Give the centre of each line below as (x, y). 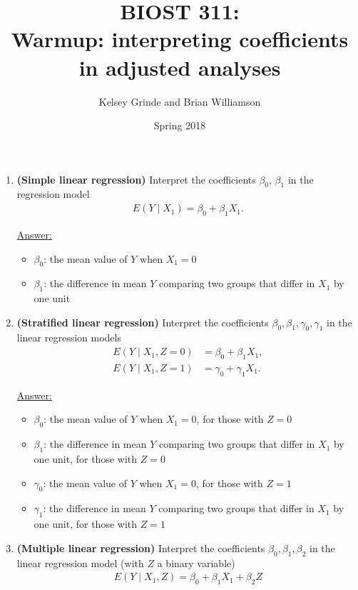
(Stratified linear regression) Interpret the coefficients (143, 322)
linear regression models (69, 337)
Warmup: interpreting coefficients (180, 39)
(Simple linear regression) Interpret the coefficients (136, 179)
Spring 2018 (180, 125)
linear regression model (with (80, 562)
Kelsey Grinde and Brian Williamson (180, 101)
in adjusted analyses (180, 67)
